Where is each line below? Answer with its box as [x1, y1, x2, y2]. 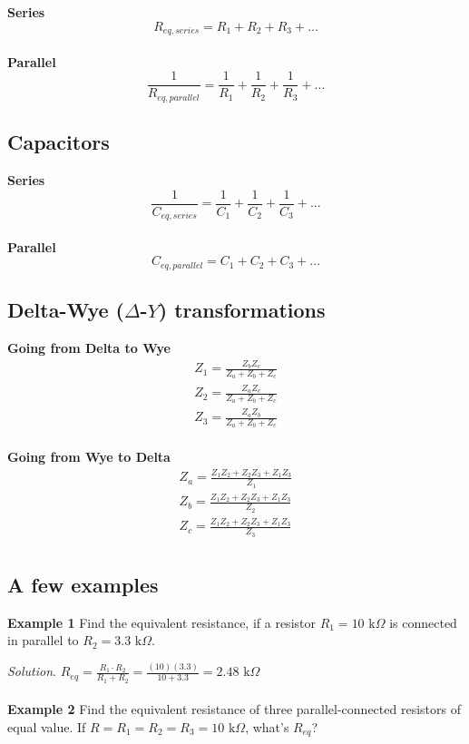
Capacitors [7, 128, 110, 156]
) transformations [158, 296, 326, 324]
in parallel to [7, 631, 79, 650]
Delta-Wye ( [7, 296, 124, 324]
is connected [389, 612, 457, 631]
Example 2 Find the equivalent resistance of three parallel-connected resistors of [7, 700, 461, 719]
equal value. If [7, 717, 86, 736]
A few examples [7, 571, 159, 599]
